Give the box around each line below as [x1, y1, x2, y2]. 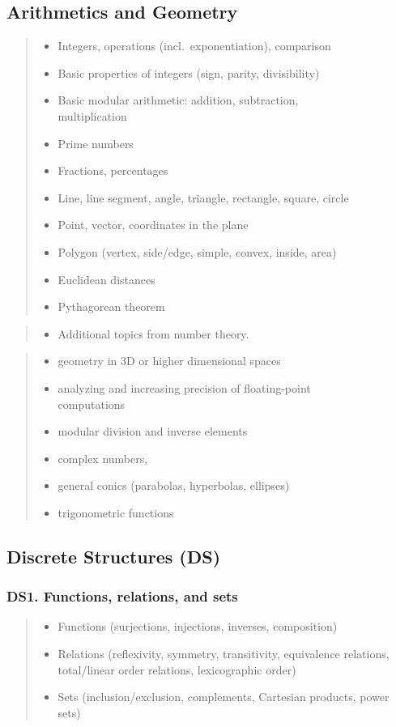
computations [57, 395, 126, 412]
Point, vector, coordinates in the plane [57, 216, 249, 233]
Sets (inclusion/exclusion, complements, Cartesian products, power [57, 688, 390, 705]
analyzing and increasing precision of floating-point [57, 379, 311, 396]
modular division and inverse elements [57, 423, 248, 440]
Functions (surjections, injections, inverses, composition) [57, 618, 338, 635]
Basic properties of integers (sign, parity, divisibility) [57, 64, 320, 81]
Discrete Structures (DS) [6, 543, 221, 568]
